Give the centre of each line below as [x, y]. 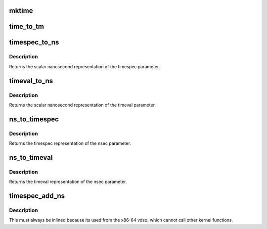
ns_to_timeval [31, 158]
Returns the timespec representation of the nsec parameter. [70, 143]
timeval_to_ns [31, 81]
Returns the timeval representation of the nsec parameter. [68, 182]
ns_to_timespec [34, 119]
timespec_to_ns [34, 42]
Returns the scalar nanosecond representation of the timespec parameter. [85, 66]
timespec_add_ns [37, 196]
